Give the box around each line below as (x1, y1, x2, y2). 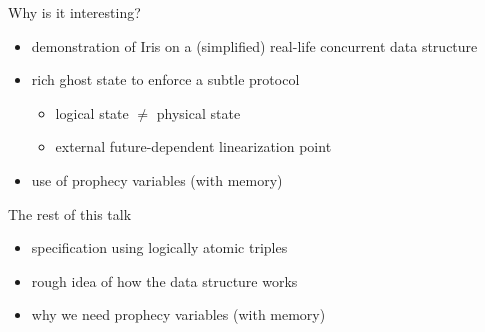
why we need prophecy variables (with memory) (31, 304, 326, 325)
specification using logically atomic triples (31, 237, 288, 258)
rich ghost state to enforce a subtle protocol (31, 69, 300, 90)
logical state (55, 102, 129, 123)
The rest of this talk (8, 203, 132, 224)
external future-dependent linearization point (55, 136, 332, 157)
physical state (156, 102, 241, 123)
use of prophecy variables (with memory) (31, 169, 283, 190)
